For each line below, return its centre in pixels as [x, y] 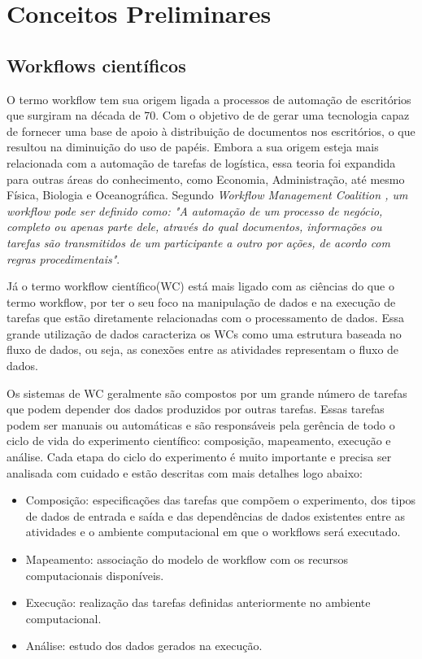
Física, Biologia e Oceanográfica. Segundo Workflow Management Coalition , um [207, 195]
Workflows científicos [96, 65]
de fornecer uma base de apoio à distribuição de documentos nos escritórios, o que [211, 131]
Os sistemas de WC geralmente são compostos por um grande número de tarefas [207, 393]
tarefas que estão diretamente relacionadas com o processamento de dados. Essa [205, 318]
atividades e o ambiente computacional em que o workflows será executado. [213, 532]
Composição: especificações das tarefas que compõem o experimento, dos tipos [221, 500]
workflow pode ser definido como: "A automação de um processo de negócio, [195, 210]
